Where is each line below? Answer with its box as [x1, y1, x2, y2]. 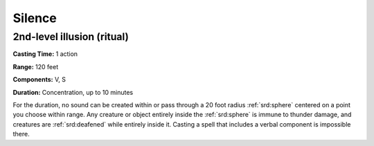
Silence [12, 10, 57, 26]
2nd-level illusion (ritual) [12, 30, 130, 43]
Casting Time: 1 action [12, 50, 78, 58]
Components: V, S [12, 75, 66, 84]
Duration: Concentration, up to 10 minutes [12, 88, 134, 96]
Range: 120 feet [12, 62, 59, 71]
